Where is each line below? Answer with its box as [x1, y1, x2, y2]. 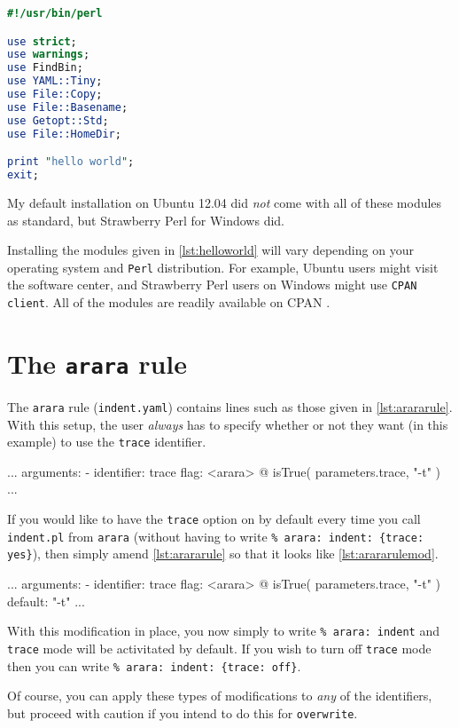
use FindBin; [7, 61, 83, 75]
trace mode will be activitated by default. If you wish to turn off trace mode [7, 638, 432, 657]
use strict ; [7, 35, 77, 48]
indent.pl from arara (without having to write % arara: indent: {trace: [7, 526, 424, 545]
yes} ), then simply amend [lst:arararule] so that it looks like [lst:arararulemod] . [7, 544, 439, 563]
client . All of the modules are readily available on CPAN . [7, 293, 331, 312]
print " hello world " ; [7, 155, 135, 169]
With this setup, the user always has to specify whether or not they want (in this [7, 415, 448, 433]
